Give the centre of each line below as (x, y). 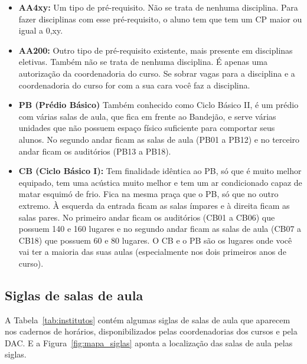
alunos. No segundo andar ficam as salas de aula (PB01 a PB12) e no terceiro (159, 139)
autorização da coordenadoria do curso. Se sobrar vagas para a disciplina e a (157, 73)
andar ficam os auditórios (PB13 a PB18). (95, 151)
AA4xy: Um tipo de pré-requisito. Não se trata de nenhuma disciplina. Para (158, 7)
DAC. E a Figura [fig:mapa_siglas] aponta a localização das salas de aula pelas (149, 342)
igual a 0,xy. (41, 30)
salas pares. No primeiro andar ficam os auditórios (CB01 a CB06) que (147, 217)
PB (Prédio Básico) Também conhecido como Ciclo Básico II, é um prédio (159, 105)
